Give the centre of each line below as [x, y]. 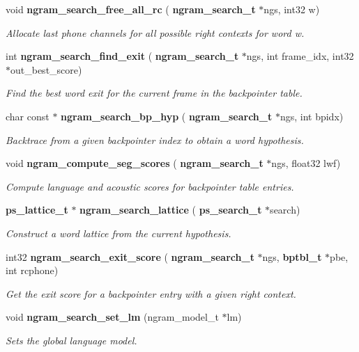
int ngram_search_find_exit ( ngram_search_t [122, 56]
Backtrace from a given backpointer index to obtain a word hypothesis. [155, 139]
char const [28, 116]
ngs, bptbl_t [292, 256]
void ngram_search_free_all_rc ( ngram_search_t [131, 9]
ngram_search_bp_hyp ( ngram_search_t [167, 116]
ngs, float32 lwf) [306, 163]
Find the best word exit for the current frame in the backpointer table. [154, 93]
